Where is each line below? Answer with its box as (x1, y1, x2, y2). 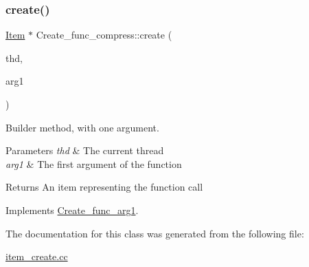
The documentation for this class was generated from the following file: (5, 226, 304, 240)
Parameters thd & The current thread (5, 143, 164, 158)
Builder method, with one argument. (5, 120, 159, 134)
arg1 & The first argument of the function (5, 156, 182, 171)
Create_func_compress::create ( (36, 28, 172, 42)
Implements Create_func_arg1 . (5, 202, 139, 217)
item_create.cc (5, 249, 68, 264)
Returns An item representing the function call (5, 180, 203, 194)
